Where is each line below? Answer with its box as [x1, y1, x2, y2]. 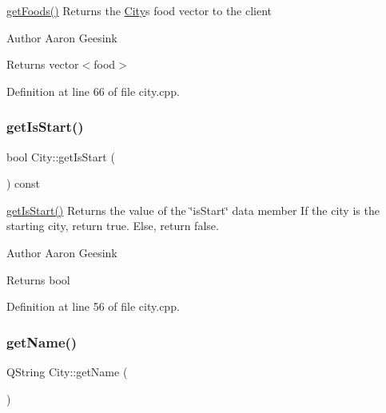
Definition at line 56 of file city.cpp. [6, 298, 180, 315]
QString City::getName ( [6, 363, 128, 379]
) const [6, 175, 41, 192]
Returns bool [6, 271, 70, 288]
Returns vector [6, 56, 79, 73]
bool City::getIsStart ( [6, 148, 115, 165]
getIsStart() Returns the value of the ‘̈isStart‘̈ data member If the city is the [6, 201, 380, 218]
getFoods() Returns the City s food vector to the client [6, 2, 273, 18]
